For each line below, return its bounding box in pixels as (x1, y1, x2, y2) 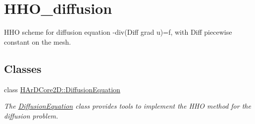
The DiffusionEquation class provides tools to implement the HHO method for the (4, 101, 251, 111)
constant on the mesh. (4, 36, 71, 47)
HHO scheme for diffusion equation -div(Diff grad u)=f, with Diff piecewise (4, 27, 232, 37)
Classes (4, 61, 42, 76)
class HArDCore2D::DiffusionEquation (4, 84, 120, 94)
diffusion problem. (4, 110, 58, 121)
